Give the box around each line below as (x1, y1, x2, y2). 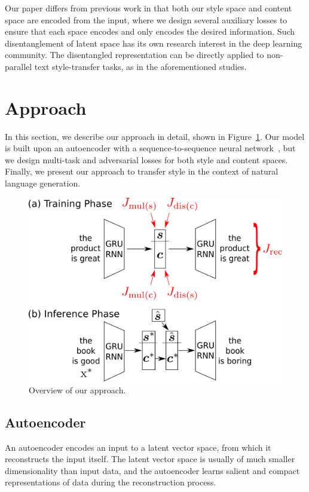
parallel (5, 60, 32, 72)
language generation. (5, 177, 81, 190)
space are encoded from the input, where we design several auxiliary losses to (5, 13, 287, 26)
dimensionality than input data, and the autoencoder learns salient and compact (5, 464, 300, 476)
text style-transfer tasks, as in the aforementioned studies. (34, 60, 247, 72)
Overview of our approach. (29, 383, 126, 396)
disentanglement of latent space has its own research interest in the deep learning (5, 36, 302, 49)
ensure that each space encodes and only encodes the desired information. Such (5, 25, 295, 38)
